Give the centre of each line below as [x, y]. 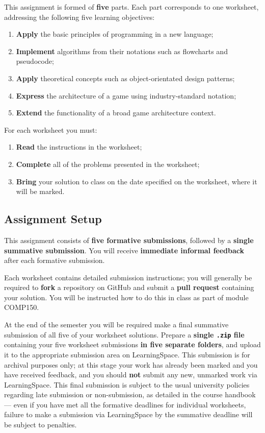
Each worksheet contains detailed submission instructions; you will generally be [128, 277]
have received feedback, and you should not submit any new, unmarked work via [131, 375]
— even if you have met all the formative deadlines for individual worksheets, [125, 404]
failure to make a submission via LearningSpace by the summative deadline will [128, 414]
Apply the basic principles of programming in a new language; [115, 34]
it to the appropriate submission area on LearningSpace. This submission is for [127, 354]
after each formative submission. [55, 260]
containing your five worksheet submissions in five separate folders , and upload [132, 344]
